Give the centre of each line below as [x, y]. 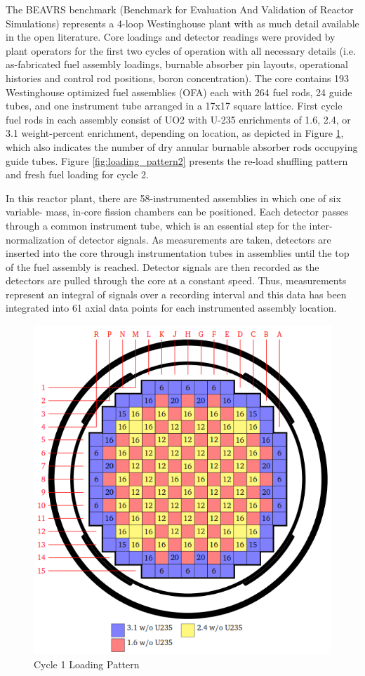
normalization [35, 239]
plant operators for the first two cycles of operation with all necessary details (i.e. [181, 50]
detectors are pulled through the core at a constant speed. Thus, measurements [176, 280]
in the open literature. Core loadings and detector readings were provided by [171, 37]
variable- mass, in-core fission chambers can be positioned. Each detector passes [177, 212]
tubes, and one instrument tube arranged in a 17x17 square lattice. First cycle [174, 106]
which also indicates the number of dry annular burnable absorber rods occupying [182, 146]
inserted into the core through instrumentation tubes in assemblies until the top [178, 253]
